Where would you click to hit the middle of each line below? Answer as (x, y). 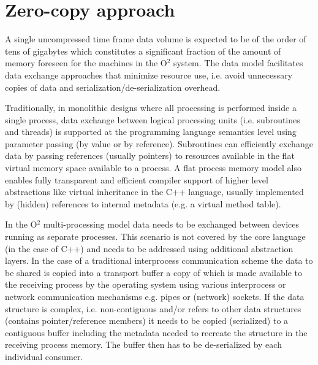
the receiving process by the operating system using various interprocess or (146, 284)
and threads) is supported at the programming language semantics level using (151, 132)
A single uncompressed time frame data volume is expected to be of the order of (156, 39)
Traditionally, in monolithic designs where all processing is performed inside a (151, 108)
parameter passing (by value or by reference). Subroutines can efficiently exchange (159, 143)
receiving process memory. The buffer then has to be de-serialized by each (143, 344)
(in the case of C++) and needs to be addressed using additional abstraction (149, 248)
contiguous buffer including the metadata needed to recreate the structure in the (156, 332)
